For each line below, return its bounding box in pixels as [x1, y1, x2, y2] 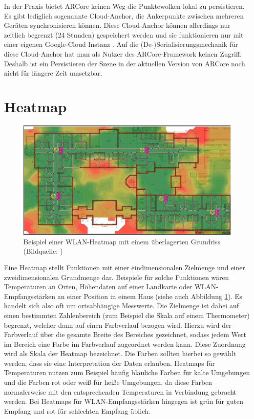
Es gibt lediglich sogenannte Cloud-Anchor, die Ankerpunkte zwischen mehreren [4, 10, 244, 20]
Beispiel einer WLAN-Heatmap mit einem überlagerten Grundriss [23, 236, 221, 246]
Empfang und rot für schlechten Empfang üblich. [4, 405, 150, 416]
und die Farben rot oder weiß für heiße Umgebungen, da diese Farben [4, 377, 212, 387]
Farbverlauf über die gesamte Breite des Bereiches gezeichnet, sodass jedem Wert [4, 329, 246, 339]
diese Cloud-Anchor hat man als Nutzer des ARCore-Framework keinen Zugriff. [4, 48, 242, 59]
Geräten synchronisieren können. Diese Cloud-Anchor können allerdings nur [4, 20, 231, 30]
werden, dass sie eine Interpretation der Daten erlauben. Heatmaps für [4, 358, 215, 368]
